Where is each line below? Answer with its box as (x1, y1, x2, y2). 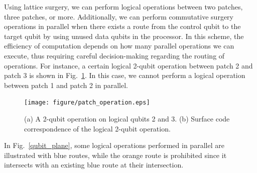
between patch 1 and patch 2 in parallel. (4, 79, 128, 90)
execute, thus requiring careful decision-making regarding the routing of (4, 50, 225, 60)
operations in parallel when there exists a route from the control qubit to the (4, 21, 241, 31)
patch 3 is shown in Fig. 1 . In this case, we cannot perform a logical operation (4, 70, 245, 80)
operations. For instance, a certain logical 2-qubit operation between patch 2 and (4, 60, 253, 70)
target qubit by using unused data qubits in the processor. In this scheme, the (4, 30, 244, 41)
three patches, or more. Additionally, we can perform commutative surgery (4, 11, 233, 21)
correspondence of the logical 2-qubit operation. (24, 123, 171, 133)
